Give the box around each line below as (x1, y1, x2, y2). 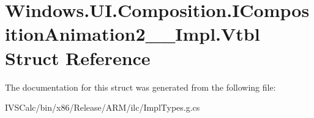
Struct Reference (5, 45, 151, 70)
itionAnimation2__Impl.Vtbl (5, 21, 260, 46)
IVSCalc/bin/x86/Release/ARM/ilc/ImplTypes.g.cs (5, 101, 200, 114)
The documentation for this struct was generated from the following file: (5, 80, 276, 93)
